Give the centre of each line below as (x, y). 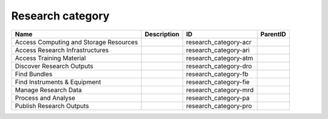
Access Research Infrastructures (62, 50)
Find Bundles (34, 74)
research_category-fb (217, 74)
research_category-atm (220, 58)
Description (162, 34)
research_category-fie (218, 82)
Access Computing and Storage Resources (77, 42)
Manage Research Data (48, 90)
